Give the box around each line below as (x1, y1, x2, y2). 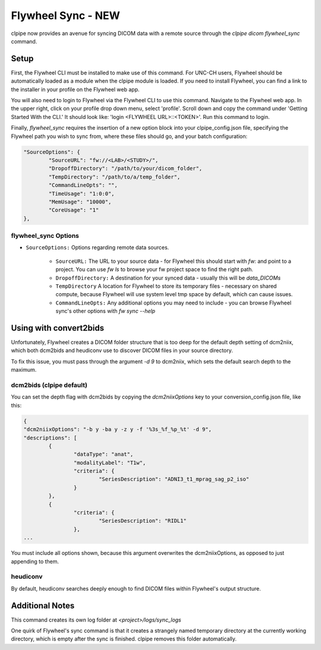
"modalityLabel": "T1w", (73, 459, 146, 466)
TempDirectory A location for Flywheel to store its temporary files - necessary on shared (55, 282, 277, 290)
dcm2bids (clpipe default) (11, 381, 87, 389)
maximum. (11, 366, 37, 373)
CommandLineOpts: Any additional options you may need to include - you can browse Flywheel (55, 299, 291, 306)
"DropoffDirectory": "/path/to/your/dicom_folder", (48, 165, 203, 172)
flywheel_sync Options (11, 232, 80, 240)
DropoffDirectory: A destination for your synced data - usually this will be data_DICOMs (55, 274, 281, 281)
